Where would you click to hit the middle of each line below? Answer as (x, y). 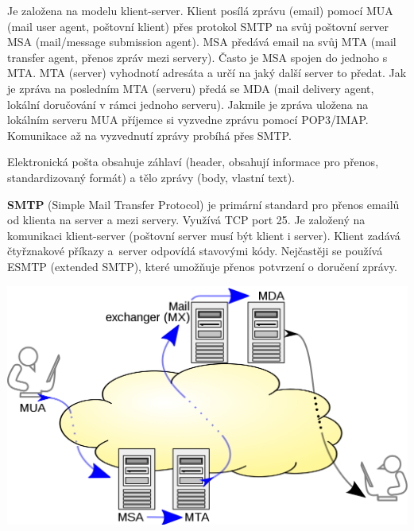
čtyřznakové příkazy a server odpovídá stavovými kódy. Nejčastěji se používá (195, 251)
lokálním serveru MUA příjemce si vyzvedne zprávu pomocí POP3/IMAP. (188, 120)
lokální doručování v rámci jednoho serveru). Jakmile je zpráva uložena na (188, 104)
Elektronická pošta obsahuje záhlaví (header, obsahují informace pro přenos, (193, 162)
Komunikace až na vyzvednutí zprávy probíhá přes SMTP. (149, 135)
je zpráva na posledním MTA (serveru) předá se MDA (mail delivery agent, (191, 88)
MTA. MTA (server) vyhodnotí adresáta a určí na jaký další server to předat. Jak (207, 73)
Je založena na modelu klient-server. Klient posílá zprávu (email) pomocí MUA (200, 10)
